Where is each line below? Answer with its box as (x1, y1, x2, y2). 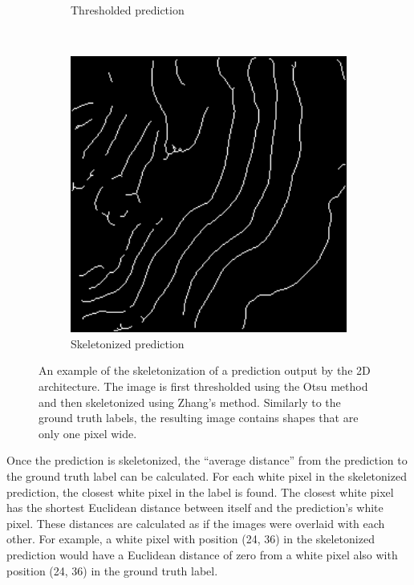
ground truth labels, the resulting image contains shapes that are (39, 409, 359, 426)
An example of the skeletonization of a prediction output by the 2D (39, 362, 371, 379)
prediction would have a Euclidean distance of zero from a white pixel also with (6, 546, 398, 563)
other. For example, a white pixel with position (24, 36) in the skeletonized (6, 530, 375, 547)
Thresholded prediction (71, 2, 185, 18)
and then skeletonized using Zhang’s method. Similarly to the (39, 393, 341, 410)
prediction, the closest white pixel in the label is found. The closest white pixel (6, 483, 394, 500)
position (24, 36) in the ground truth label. (6, 562, 218, 579)
